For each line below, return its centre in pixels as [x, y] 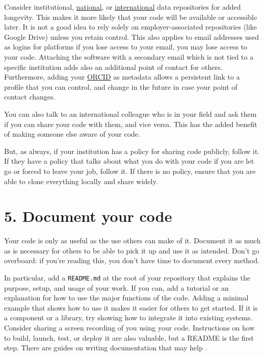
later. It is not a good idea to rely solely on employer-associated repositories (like [131, 27]
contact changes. [30, 97]
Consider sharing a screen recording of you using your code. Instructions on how [129, 328]
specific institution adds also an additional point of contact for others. [113, 67]
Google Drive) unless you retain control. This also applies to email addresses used [132, 36]
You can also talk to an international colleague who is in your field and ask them [130, 113]
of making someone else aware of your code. [72, 134]
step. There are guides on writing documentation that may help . [106, 348]
